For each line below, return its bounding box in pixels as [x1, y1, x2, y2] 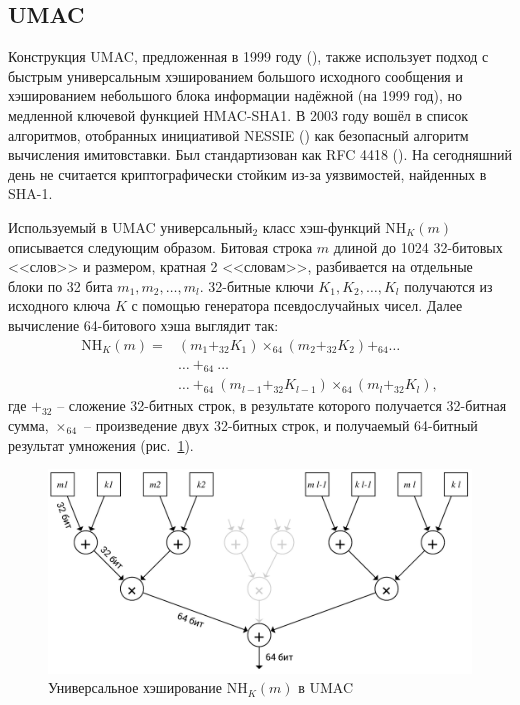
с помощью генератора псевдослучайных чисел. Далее [131, 295, 463, 316]
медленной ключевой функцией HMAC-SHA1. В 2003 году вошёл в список [8, 104, 468, 125]
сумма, [8, 415, 49, 435]
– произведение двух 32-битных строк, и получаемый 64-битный [84, 415, 478, 435]
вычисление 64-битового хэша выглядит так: [8, 314, 279, 335]
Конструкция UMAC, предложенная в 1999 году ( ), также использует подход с [8, 46, 489, 67]
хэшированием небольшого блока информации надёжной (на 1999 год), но [8, 85, 462, 106]
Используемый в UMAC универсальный [8, 216, 253, 237]
